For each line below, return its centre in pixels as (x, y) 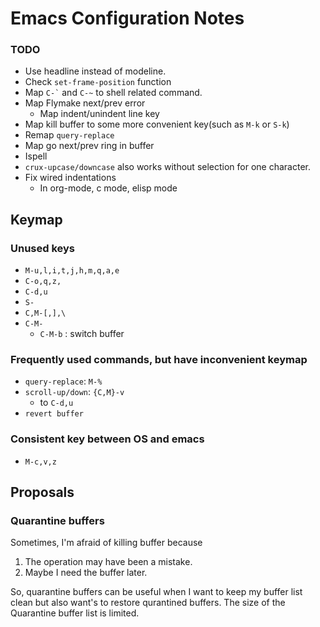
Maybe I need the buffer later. (86, 573)
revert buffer (54, 414)
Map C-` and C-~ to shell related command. (113, 93)
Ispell (36, 156)
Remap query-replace (69, 135)
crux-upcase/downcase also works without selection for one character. (168, 167)
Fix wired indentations (70, 178)
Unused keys (43, 248)
